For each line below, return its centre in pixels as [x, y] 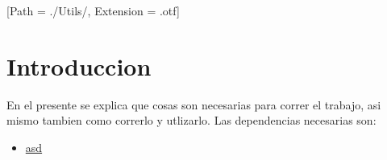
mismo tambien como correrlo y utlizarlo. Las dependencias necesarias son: [191, 120]
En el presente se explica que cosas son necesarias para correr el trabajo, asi [194, 104]
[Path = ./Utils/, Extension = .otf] [93, 10]
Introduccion [79, 66]
